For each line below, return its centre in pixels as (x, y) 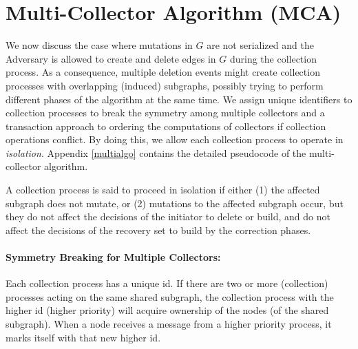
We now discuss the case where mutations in (99, 45)
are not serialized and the (260, 45)
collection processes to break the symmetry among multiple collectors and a (165, 113)
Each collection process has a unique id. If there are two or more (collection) (167, 283)
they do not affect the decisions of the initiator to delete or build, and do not (168, 216)
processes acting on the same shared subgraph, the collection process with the (170, 296)
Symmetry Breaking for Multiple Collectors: (113, 257)
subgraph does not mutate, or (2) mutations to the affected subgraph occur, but (175, 203)
